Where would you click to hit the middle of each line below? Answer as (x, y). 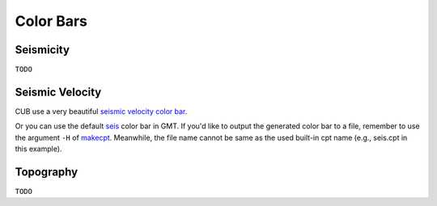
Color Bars (51, 21)
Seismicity (42, 50)
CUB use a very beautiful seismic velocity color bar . (101, 111)
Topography (47, 172)
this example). (38, 149)
